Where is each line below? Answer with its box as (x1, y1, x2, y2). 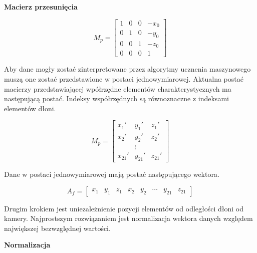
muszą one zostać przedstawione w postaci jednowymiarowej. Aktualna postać (4, 74, 243, 84)
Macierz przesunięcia (4, 2, 78, 12)
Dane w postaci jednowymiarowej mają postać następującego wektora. (4, 168, 219, 179)
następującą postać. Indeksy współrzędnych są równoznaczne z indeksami (4, 93, 229, 104)
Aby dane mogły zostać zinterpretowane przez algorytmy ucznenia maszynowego (4, 64, 251, 74)
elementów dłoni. (4, 103, 56, 113)
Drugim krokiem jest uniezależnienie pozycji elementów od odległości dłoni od (4, 203, 244, 213)
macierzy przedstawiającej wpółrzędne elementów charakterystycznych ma (4, 83, 231, 94)
